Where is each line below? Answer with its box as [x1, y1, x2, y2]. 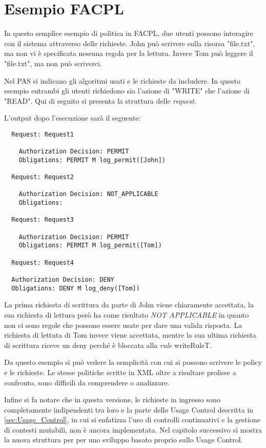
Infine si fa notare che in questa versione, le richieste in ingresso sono [4, 394, 220, 405]
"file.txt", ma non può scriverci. [4, 57, 102, 68]
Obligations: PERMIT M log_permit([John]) [18, 156, 166, 164]
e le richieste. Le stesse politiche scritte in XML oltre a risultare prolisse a [4, 366, 236, 377]
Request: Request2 [11, 173, 74, 181]
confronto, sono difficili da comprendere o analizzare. [4, 377, 170, 387]
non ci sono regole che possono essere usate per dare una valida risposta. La [4, 319, 242, 330]
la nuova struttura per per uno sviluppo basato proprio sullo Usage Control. [4, 434, 243, 445]
